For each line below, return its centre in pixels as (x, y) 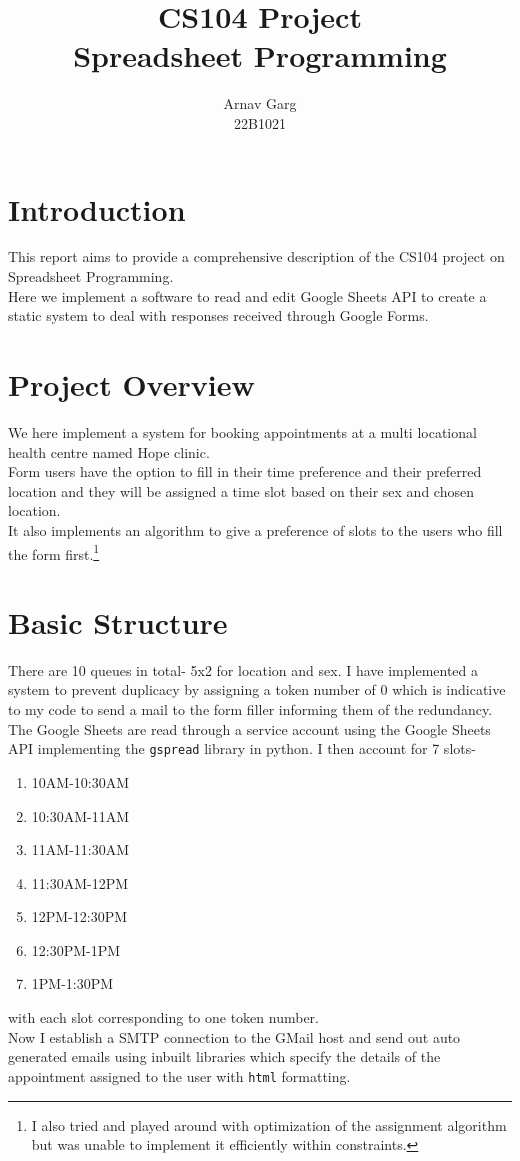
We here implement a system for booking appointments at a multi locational (242, 431)
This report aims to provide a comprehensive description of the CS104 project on (256, 256)
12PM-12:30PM (79, 916)
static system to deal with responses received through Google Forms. (218, 315)
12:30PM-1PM (76, 949)
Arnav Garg (260, 103)
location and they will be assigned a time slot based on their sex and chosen (241, 490)
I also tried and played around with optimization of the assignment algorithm (269, 1124)
